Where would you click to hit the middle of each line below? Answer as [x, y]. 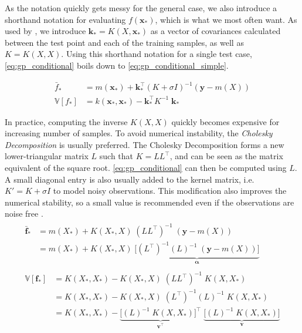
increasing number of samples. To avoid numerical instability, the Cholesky [139, 133]
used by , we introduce [45, 31]
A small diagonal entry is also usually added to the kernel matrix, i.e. [130, 179]
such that [116, 156]
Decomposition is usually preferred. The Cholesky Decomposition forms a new [145, 144]
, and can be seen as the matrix [226, 156]
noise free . [24, 213]
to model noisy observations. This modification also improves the [170, 191]
